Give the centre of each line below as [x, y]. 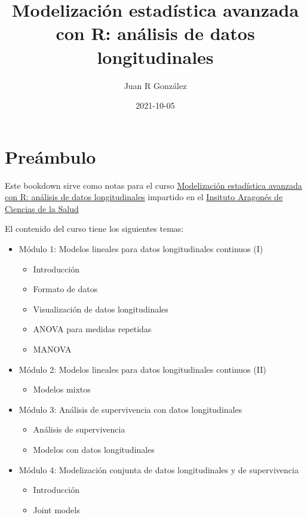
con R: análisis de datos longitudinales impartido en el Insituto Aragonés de [144, 197]
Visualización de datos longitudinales [101, 309]
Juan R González [155, 85]
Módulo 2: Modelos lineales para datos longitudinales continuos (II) [142, 369]
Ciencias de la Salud [42, 208]
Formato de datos [65, 289]
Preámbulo [50, 156]
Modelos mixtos [62, 389]
